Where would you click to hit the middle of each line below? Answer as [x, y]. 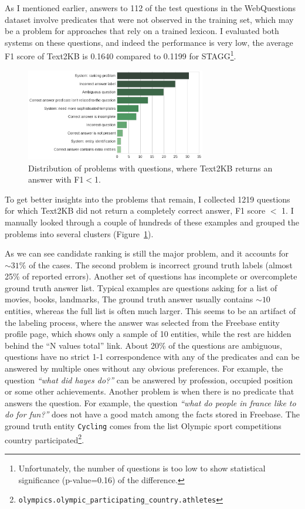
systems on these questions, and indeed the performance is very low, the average [149, 42]
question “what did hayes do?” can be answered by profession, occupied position [149, 380]
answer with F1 [56, 179]
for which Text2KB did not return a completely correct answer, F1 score [135, 210]
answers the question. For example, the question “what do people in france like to [150, 402]
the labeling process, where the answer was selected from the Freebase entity [142, 322]
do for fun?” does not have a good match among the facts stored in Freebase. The [152, 414]
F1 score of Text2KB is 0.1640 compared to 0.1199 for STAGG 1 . [121, 55]
